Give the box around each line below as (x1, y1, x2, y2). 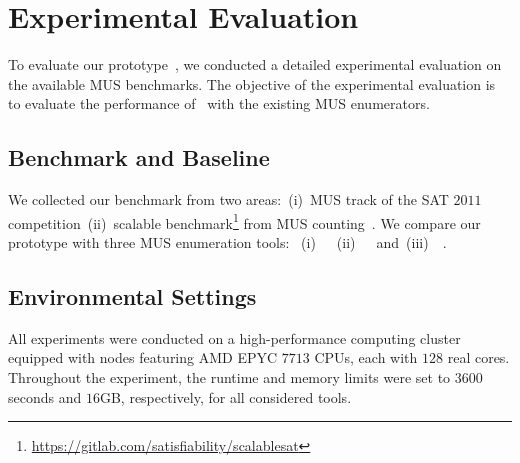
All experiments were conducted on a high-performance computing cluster (8, 327, 461, 348)
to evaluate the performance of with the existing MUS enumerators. (8, 93, 430, 114)
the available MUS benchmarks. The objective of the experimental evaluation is (8, 73, 496, 94)
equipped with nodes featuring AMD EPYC (8, 347, 278, 368)
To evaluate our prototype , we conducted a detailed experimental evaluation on (8, 54, 502, 75)
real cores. (447, 347, 510, 368)
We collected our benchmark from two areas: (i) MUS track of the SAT (8, 189, 449, 210)
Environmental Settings (8, 280, 257, 311)
